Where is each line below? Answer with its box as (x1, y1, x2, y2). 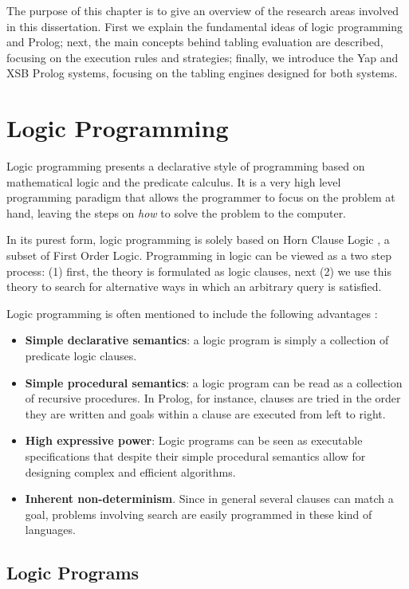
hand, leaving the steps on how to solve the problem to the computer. (6, 204, 347, 221)
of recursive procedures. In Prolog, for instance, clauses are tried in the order (25, 390, 401, 406)
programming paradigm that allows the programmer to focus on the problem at (6, 189, 395, 206)
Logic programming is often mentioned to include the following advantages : (6, 304, 378, 321)
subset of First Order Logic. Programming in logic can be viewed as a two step (6, 247, 391, 264)
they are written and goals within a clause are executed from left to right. (25, 405, 386, 422)
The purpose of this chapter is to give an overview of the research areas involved (6, 2, 399, 18)
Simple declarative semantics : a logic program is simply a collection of (25, 332, 389, 348)
